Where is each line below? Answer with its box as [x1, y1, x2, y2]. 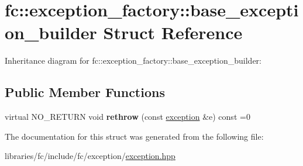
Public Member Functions [5, 83, 165, 101]
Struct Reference [103, 20, 243, 44]
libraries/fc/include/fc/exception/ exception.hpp [5, 150, 175, 162]
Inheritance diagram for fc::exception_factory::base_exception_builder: [5, 54, 261, 67]
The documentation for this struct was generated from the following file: [5, 130, 264, 142]
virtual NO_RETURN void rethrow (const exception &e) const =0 [5, 110, 250, 123]
